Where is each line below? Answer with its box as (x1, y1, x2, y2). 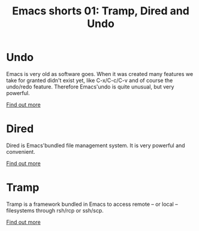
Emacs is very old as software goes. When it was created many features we (6, 70, 194, 77)
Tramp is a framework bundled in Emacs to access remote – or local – (6, 200, 178, 208)
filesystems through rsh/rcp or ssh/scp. (6, 206, 104, 214)
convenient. (6, 148, 35, 155)
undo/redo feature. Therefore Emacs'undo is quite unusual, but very (6, 83, 174, 90)
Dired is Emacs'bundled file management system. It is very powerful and (6, 142, 185, 149)
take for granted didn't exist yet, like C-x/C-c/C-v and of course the (6, 77, 173, 84)
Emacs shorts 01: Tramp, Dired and (11, 4, 190, 18)
